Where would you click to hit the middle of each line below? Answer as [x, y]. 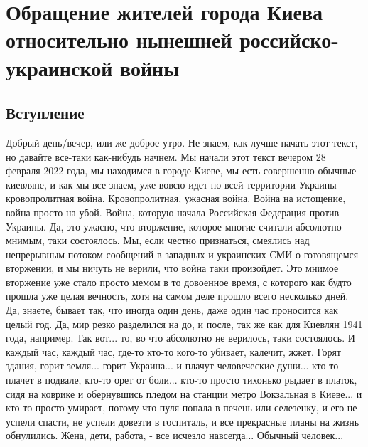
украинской [59, 67]
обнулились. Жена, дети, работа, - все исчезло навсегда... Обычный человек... [175, 435]
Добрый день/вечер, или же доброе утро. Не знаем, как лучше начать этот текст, [182, 142]
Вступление [45, 113]
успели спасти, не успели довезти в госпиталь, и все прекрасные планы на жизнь [183, 421]
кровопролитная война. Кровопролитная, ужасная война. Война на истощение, [176, 198]
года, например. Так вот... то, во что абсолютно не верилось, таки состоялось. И [180, 338]
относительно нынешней [119, 40]
